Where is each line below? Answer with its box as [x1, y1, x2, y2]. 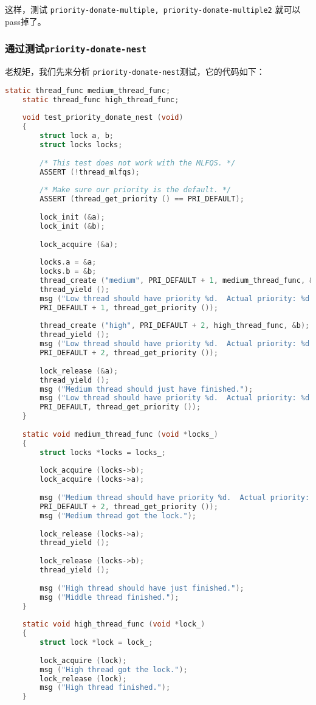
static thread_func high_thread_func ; [22, 95, 179, 104]
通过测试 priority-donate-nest [5, 41, 146, 56]
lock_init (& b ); [39, 221, 105, 231]
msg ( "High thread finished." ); [39, 683, 171, 692]
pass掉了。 [5, 15, 46, 27]
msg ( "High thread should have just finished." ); [39, 583, 244, 592]
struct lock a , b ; [39, 131, 114, 141]
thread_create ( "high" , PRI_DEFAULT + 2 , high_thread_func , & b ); [39, 321, 310, 330]
